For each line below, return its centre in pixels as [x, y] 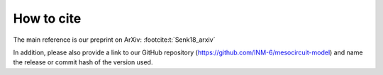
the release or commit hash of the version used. [83, 62]
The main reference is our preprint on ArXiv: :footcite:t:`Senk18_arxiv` [114, 40]
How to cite [47, 18]
